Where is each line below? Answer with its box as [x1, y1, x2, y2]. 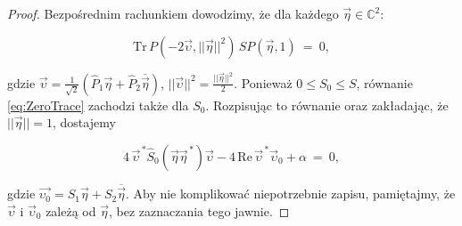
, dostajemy [53, 113, 116, 132]
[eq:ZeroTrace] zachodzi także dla [7, 95, 189, 114]
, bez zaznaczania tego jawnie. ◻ [108, 201, 290, 220]
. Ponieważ [234, 73, 293, 92]
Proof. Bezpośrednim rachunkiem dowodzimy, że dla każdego [7, 4, 339, 22]
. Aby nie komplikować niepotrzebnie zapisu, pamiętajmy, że [125, 184, 456, 203]
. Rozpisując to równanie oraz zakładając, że [205, 95, 449, 114]
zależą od [45, 201, 96, 220]
